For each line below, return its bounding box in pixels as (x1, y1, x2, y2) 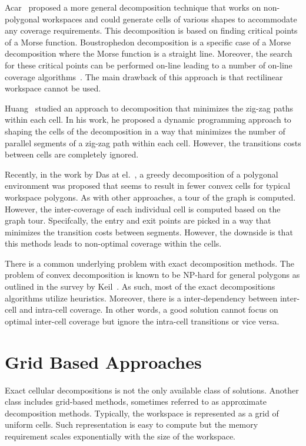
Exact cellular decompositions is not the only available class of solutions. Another (5, 383, 299, 396)
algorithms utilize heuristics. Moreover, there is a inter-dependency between (5, 291, 278, 304)
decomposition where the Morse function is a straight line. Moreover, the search (5, 47, 292, 60)
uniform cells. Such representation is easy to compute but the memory (5, 418, 258, 431)
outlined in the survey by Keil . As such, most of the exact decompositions (5, 280, 275, 293)
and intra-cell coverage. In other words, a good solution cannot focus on (19, 303, 278, 316)
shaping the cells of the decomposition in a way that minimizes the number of (5, 124, 285, 137)
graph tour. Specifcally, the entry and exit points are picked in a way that (5, 214, 271, 227)
